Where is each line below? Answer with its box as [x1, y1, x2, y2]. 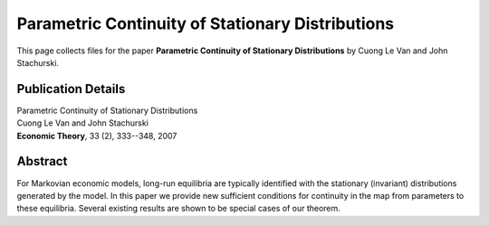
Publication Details [16, 81, 126, 97]
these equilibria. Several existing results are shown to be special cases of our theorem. [16, 203, 341, 214]
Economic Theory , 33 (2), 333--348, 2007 [16, 130, 177, 141]
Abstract [16, 154, 68, 169]
